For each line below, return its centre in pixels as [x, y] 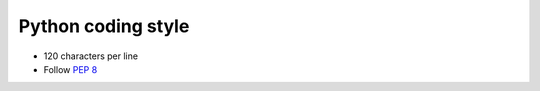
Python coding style [104, 26]
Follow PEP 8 [70, 69]
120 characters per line [91, 56]
